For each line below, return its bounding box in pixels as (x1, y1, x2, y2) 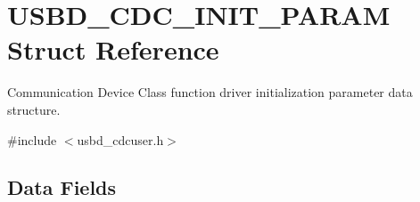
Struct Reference (7, 31, 219, 68)
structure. (7, 100, 61, 118)
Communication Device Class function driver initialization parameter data (7, 83, 413, 101)
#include (7, 130, 57, 149)
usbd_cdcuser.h (77, 130, 164, 149)
